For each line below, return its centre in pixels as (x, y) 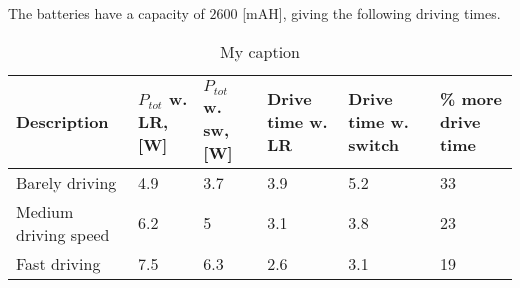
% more (470, 99)
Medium (45, 211)
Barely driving (66, 182)
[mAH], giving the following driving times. (371, 13)
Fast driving (58, 263)
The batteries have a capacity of (106, 13)
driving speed (63, 234)
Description (62, 122)
